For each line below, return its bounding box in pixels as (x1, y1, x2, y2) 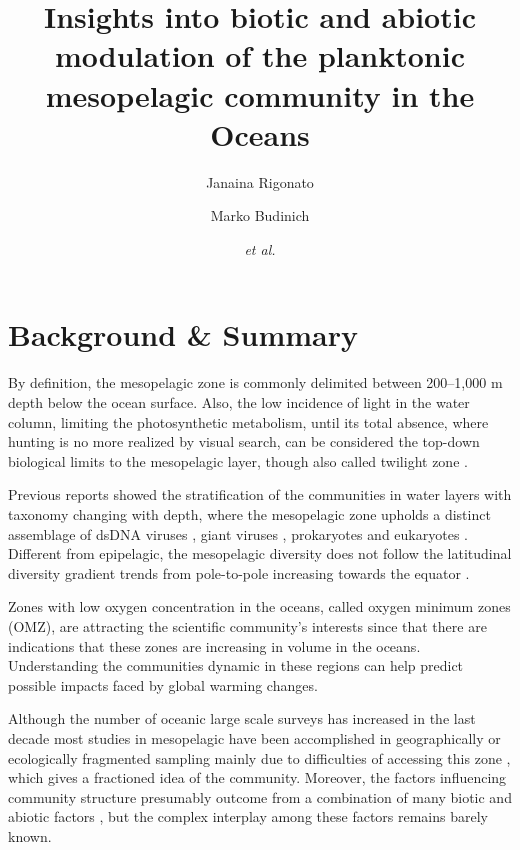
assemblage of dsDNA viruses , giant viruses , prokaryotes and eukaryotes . (8, 523, 468, 544)
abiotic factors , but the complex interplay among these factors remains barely (8, 806, 489, 827)
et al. (244, 238, 276, 259)
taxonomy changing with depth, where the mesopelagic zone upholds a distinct (8, 503, 491, 524)
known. (8, 825, 52, 846)
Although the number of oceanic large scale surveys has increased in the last (8, 708, 476, 729)
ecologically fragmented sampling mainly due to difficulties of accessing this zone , (8, 747, 511, 768)
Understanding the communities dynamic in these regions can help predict (8, 655, 464, 676)
